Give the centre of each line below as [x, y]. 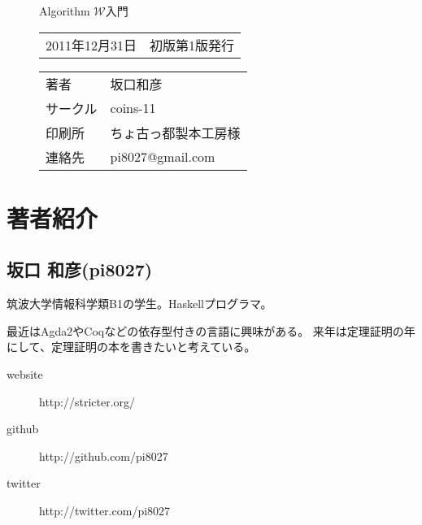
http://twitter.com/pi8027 [105, 510]
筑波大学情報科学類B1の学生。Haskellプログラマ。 [139, 304]
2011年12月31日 [91, 45]
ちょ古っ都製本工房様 [175, 132]
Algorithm [65, 11]
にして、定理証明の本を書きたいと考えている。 [131, 347]
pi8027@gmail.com [163, 157]
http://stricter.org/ [87, 401]
